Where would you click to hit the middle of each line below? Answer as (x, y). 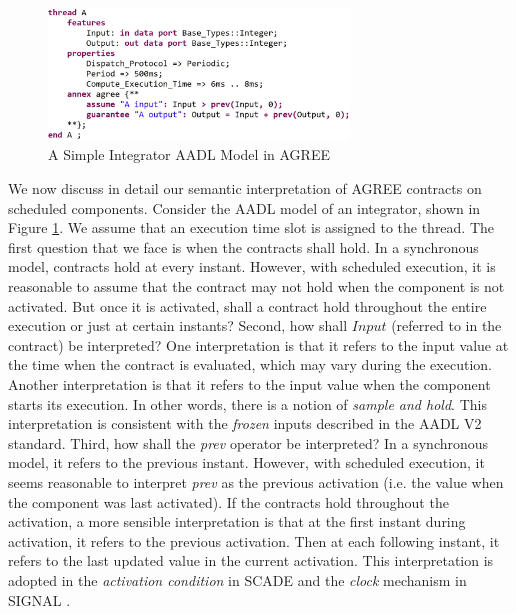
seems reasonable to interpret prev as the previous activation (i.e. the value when (256, 481)
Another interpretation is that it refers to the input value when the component (249, 383)
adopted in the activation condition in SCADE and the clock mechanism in (237, 579)
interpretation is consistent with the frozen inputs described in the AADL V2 (245, 423)
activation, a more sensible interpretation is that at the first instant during (237, 521)
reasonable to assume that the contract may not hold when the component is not (256, 286)
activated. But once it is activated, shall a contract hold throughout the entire (247, 305)
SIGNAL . (39, 599)
